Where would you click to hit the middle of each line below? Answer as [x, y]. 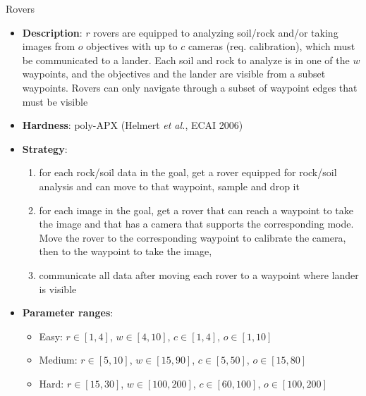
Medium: [58, 360]
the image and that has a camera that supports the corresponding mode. [196, 224]
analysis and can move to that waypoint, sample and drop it [169, 186]
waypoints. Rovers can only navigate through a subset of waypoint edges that [190, 87]
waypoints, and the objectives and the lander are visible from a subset [174, 74]
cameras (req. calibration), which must [272, 46]
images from [49, 46]
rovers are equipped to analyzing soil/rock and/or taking [216, 32]
